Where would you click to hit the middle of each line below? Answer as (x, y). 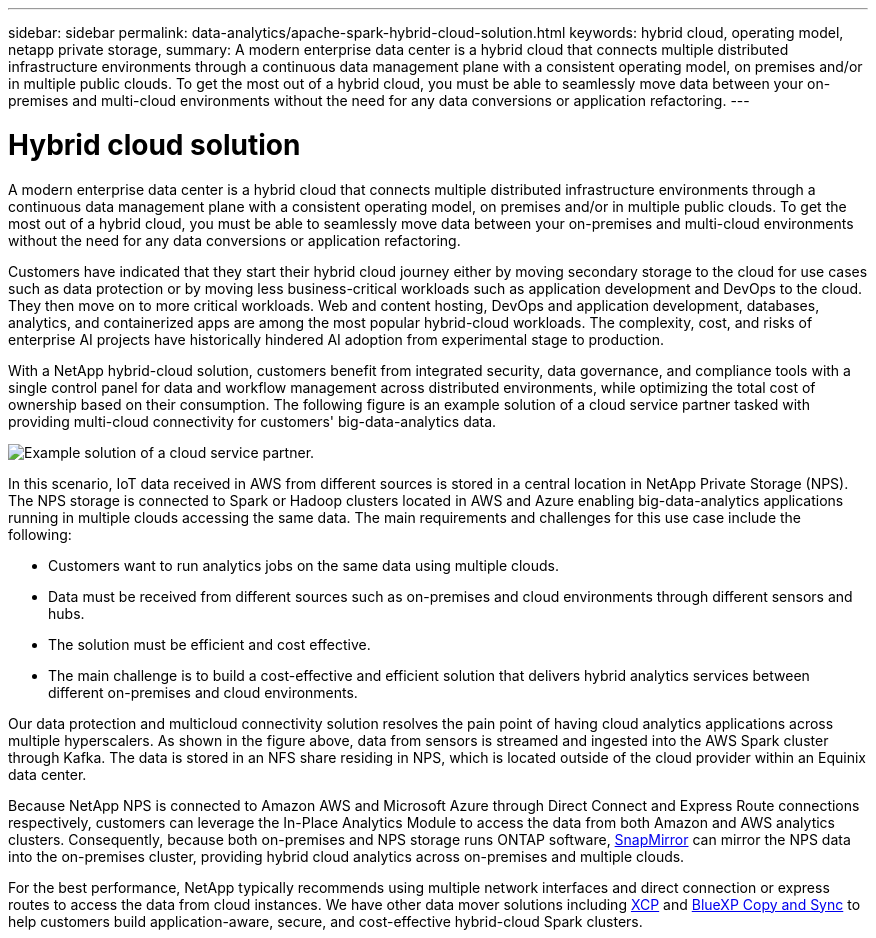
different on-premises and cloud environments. (203, 692)
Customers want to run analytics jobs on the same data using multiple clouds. (304, 565)
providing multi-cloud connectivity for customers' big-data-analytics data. (252, 421)
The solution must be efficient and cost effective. (209, 644)
